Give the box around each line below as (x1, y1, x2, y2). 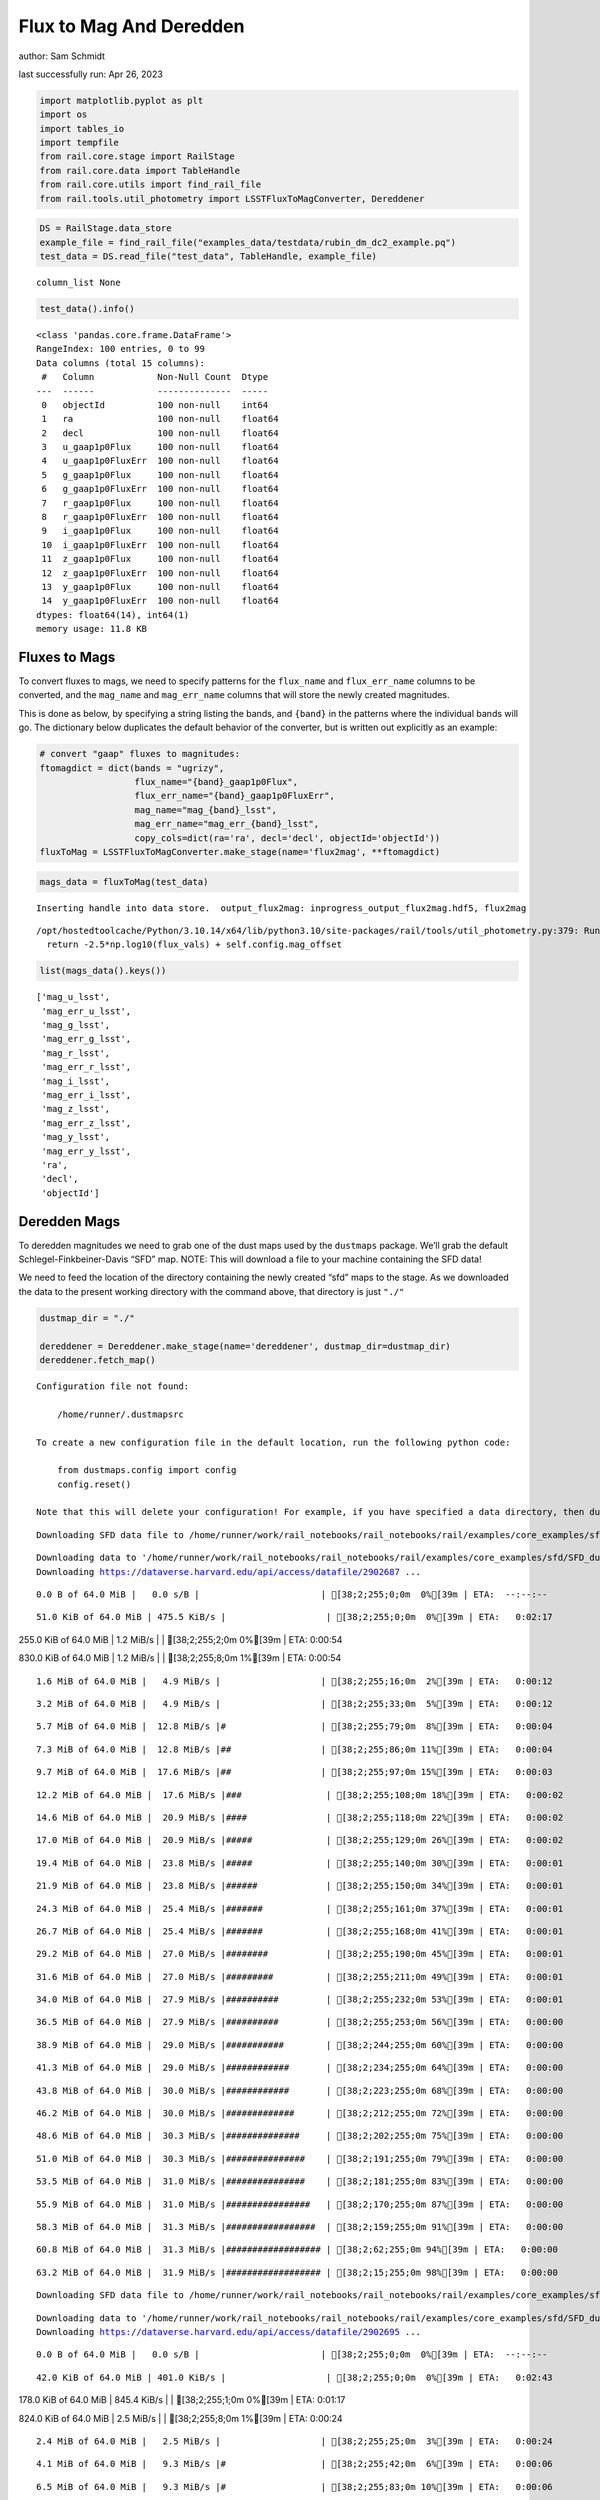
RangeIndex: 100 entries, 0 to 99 (36, 343, 205, 355)
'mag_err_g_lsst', (41, 1033, 132, 1045)
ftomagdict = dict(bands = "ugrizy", (39, 762, 225, 774)
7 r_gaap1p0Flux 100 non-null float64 (41, 497, 279, 509)
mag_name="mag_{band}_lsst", (134, 804, 277, 815)
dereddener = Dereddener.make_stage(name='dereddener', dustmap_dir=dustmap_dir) (39, 1340, 452, 1352)
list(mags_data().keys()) (39, 965, 167, 977)
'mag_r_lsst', (41, 1047, 111, 1059)
